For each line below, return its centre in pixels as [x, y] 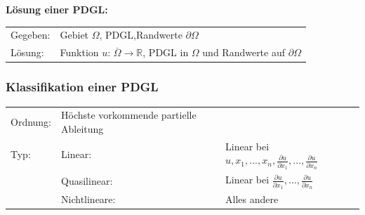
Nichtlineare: [88, 199]
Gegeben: [31, 35]
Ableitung [82, 128]
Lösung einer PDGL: [57, 9]
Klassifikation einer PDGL [82, 87]
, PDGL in [166, 52]
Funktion [79, 52]
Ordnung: [31, 122]
